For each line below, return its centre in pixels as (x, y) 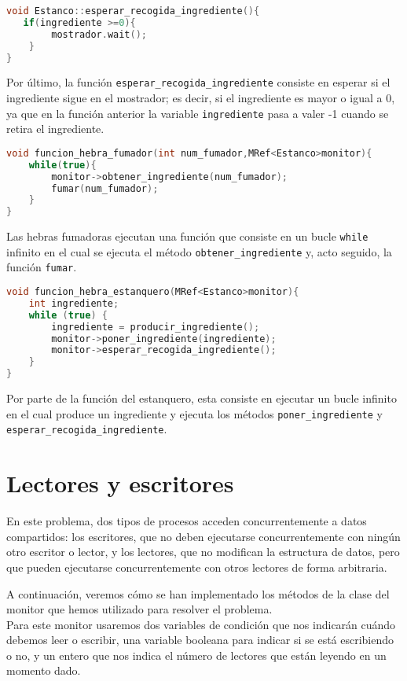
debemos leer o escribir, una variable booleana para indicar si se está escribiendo (200, 640)
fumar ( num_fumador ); (105, 188)
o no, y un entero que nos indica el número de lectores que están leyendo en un (196, 655)
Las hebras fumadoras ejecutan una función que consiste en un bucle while (187, 236)
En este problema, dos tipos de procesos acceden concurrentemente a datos (187, 521)
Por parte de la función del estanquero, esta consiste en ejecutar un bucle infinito (202, 398)
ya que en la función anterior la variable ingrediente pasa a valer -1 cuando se (198, 113)
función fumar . (42, 267)
